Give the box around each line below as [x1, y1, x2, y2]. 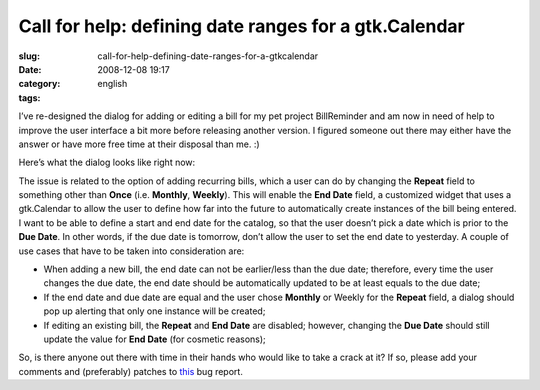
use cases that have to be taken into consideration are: [18, 245, 245, 257]
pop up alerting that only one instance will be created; [43, 305, 266, 317]
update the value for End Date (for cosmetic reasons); [43, 333, 267, 345]
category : [18, 78, 61, 90]
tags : [18, 91, 41, 104]
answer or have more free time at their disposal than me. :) [18, 138, 260, 150]
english [97, 78, 128, 90]
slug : [18, 50, 40, 62]
